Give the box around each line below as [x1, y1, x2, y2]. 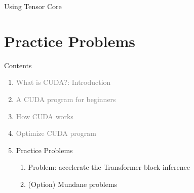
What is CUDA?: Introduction [16, 77, 111, 87]
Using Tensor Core [4, 1, 62, 11]
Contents [4, 60, 32, 70]
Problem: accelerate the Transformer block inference [28, 162, 190, 172]
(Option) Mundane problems [28, 178, 118, 189]
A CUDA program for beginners [16, 93, 116, 104]
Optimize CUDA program [16, 128, 96, 138]
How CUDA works [16, 111, 73, 121]
